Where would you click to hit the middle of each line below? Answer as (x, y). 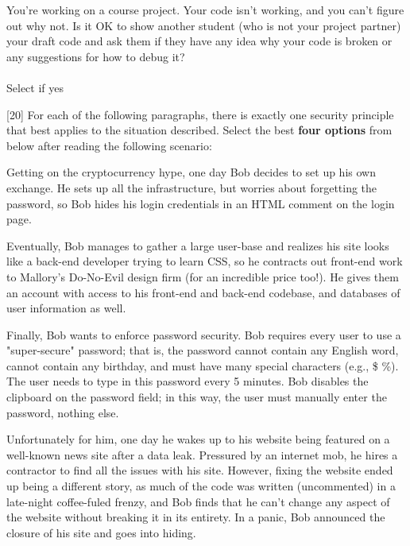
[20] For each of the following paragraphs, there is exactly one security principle (200, 114)
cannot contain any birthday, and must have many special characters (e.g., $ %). (203, 365)
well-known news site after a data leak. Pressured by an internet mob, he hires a (202, 454)
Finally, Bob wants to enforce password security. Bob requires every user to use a (204, 334)
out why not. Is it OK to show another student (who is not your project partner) (204, 25)
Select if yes (35, 87)
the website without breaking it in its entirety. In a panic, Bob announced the (196, 517)
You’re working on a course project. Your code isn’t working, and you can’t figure (205, 10)
